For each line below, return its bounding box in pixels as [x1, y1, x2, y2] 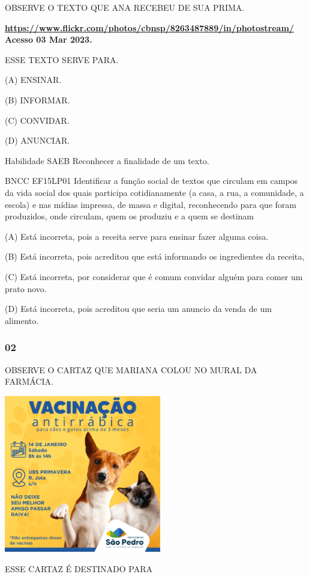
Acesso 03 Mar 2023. [5, 33, 92, 46]
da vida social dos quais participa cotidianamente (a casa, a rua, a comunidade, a [5, 186, 304, 198]
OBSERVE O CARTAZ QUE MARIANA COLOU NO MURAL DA [5, 363, 257, 376]
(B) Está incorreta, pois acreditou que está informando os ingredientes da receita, [5, 250, 305, 263]
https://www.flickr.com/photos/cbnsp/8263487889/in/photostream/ [5, 21, 294, 34]
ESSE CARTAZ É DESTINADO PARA [5, 562, 153, 575]
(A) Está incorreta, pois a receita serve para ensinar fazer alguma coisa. [5, 230, 269, 242]
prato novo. [5, 282, 47, 295]
